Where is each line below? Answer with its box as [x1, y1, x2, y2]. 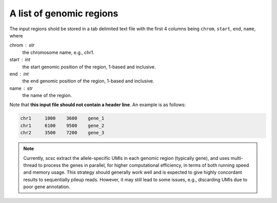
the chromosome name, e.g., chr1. [22, 49, 95, 55]
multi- [230, 155, 244, 161]
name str [9, 85, 33, 91]
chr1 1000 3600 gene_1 [20, 115, 105, 121]
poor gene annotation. [23, 184, 70, 190]
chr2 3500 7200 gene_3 [20, 130, 105, 136]
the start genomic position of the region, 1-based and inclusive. [22, 64, 156, 70]
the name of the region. [22, 92, 72, 98]
